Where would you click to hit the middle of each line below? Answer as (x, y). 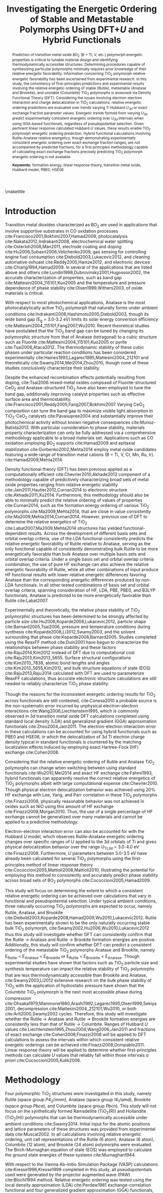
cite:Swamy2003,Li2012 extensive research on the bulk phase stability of (78, 980)
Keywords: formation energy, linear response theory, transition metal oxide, (77, 165)
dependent (16, 533)
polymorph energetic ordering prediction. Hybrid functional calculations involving (81, 133)
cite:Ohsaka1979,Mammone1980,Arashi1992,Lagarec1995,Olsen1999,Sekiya (81, 1003)
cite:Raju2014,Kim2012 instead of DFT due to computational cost (70, 652)
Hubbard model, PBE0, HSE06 (38, 170)
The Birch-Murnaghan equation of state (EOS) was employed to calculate (79, 1150)
